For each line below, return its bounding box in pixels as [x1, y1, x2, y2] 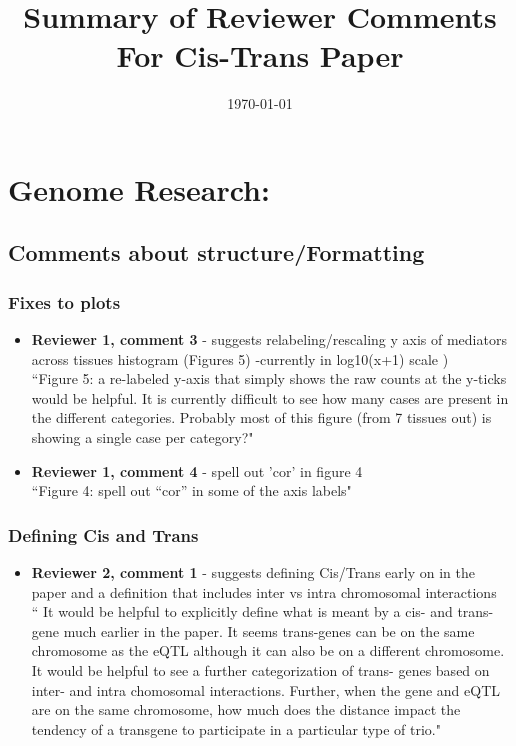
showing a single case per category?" [31, 427, 254, 448]
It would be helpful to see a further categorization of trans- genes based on [31, 660, 490, 681]
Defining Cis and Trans [8, 522, 199, 547]
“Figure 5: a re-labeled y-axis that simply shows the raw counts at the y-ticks [31, 368, 507, 389]
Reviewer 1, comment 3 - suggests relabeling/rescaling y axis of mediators [31, 329, 507, 350]
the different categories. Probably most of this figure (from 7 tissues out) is [31, 407, 492, 428]
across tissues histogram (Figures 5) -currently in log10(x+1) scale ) [31, 348, 449, 369]
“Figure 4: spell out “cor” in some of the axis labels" [31, 480, 352, 501]
